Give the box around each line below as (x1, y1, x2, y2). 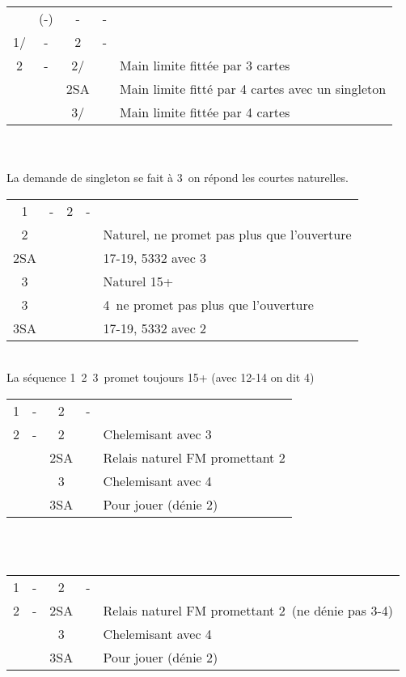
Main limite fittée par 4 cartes (120, 103, 290, 121)
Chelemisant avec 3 (103, 424, 212, 443)
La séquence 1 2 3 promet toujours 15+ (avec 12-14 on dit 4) (6, 369, 315, 386)
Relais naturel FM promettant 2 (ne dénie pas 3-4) (103, 601, 394, 620)
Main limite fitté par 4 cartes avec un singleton (120, 79, 387, 98)
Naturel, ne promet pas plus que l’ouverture (103, 224, 352, 243)
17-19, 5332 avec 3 (103, 248, 207, 267)
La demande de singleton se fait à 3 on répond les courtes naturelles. (6, 169, 349, 186)
